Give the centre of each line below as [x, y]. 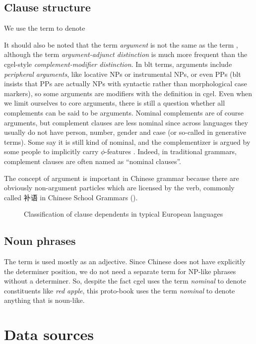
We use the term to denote [45, 28]
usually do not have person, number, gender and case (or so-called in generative [125, 132]
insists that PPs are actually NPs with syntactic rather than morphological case [126, 84]
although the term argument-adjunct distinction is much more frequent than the [126, 54]
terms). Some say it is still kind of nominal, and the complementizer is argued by [127, 142]
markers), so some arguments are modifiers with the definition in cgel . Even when [128, 93]
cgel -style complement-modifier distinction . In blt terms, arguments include [118, 64]
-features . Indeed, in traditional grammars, [171, 151]
